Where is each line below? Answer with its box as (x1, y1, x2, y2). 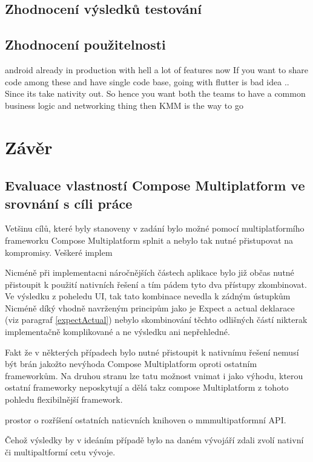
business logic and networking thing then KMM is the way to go (5, 99, 243, 111)
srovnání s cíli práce (5, 194, 133, 212)
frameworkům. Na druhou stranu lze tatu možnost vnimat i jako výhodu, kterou (5, 369, 303, 382)
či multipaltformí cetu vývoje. (5, 445, 116, 458)
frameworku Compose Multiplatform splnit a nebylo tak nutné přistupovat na (5, 233, 294, 246)
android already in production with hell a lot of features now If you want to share (5, 63, 308, 76)
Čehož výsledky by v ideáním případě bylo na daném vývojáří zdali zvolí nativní (5, 434, 304, 446)
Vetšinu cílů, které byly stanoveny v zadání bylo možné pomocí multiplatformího (5, 222, 305, 235)
